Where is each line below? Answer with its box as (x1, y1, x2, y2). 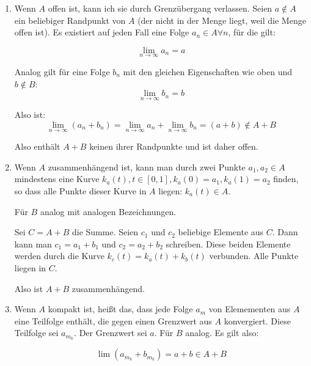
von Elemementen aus (208, 302, 291, 315)
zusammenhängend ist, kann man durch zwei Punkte (48, 160, 246, 173)
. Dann (272, 225, 298, 238)
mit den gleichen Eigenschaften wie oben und (123, 65, 293, 78)
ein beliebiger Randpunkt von (14, 13, 126, 26)
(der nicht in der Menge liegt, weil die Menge (137, 13, 306, 26)
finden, (273, 172, 299, 185)
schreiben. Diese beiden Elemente (166, 237, 291, 250)
